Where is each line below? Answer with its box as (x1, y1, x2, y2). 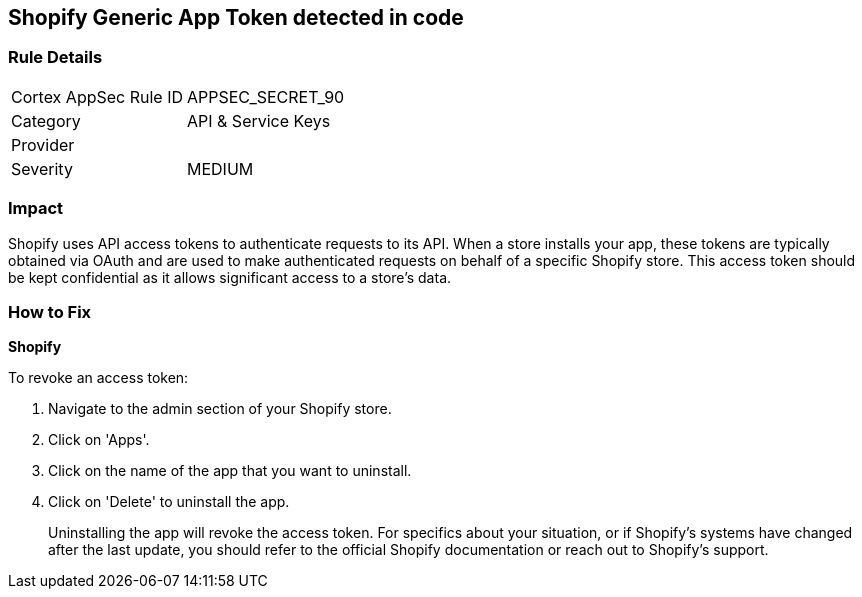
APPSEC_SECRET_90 (187, 86, 345, 107)
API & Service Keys (187, 110, 331, 131)
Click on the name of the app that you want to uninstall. (48, 462, 412, 480)
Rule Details (8, 47, 103, 68)
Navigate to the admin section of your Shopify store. (48, 400, 392, 418)
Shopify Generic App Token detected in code (8, 5, 464, 30)
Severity (11, 158, 73, 179)
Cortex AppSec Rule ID (11, 86, 184, 107)
